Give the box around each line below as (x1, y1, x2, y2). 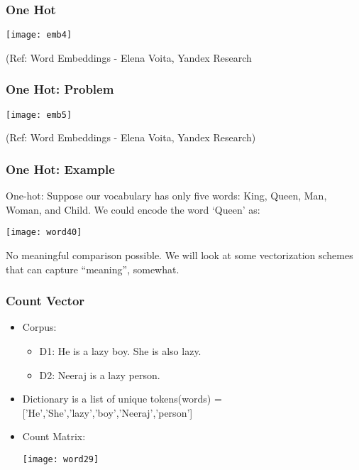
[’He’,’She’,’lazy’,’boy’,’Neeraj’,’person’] (22, 405, 193, 420)
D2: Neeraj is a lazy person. (39, 367, 160, 382)
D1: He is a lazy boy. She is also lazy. (39, 344, 201, 358)
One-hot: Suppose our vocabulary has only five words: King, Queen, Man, (6, 188, 327, 203)
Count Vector (6, 292, 85, 310)
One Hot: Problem (6, 80, 114, 98)
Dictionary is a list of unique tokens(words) (22, 391, 211, 406)
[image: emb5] (6, 109, 72, 120)
